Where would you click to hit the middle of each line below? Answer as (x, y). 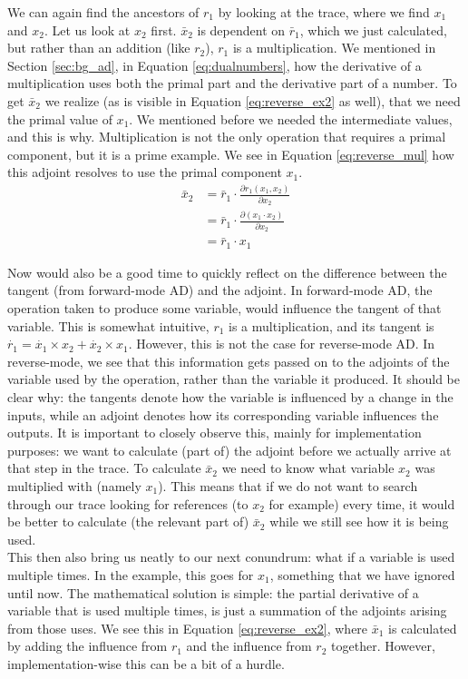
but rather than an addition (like (99, 48)
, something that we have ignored (362, 574)
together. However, (383, 646)
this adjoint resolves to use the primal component (145, 172)
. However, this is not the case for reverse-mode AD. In (282, 344)
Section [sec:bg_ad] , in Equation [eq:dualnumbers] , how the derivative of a (214, 65)
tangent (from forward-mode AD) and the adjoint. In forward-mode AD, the (220, 290)
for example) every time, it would (362, 503)
